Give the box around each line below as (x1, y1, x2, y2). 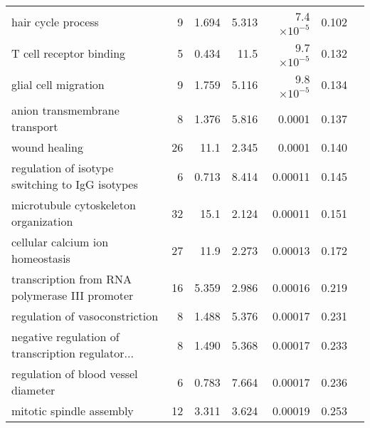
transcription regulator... (11, 345, 134, 361)
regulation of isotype (11, 160, 114, 176)
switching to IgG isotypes (11, 176, 138, 192)
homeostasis (11, 250, 70, 266)
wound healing (11, 139, 83, 155)
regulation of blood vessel (11, 365, 138, 382)
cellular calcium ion (11, 234, 109, 250)
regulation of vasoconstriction (11, 308, 159, 324)
